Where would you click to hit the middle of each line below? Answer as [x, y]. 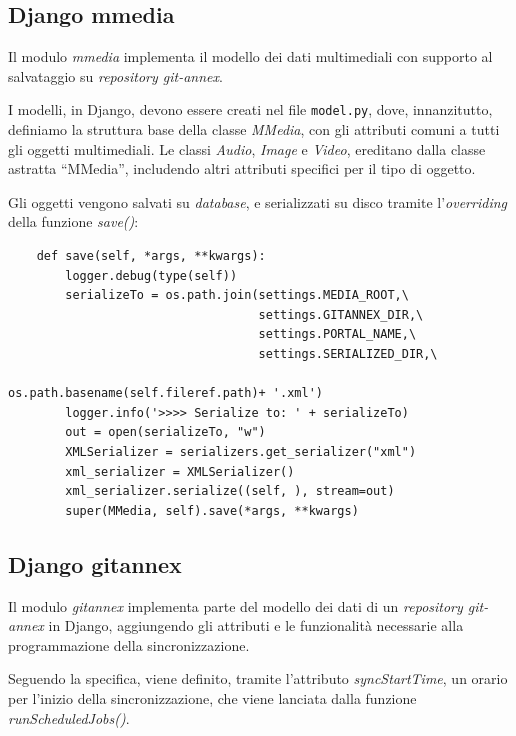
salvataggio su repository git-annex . [115, 75]
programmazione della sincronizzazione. [129, 644]
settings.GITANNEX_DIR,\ [341, 314]
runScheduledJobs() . [69, 717]
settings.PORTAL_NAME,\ [337, 334]
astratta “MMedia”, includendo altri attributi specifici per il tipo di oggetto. [242, 168]
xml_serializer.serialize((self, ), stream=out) [230, 491]
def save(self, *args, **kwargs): [151, 256]
